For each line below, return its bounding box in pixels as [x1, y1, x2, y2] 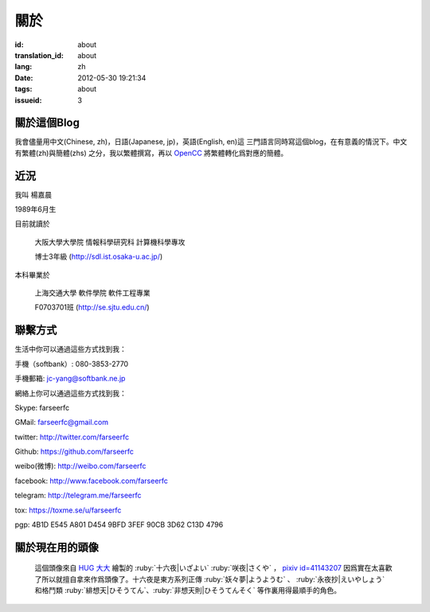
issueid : [14, 96, 42, 105]
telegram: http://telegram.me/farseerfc [14, 490, 142, 501]
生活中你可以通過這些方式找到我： [14, 345, 127, 354]
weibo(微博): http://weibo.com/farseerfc [14, 462, 147, 471]
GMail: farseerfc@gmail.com [14, 418, 109, 427]
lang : [14, 62, 33, 72]
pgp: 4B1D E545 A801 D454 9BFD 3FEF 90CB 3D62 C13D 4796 [14, 520, 224, 529]
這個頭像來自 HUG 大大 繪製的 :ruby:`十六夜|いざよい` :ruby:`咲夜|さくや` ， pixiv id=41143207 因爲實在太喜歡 [34, 563, 393, 573]
